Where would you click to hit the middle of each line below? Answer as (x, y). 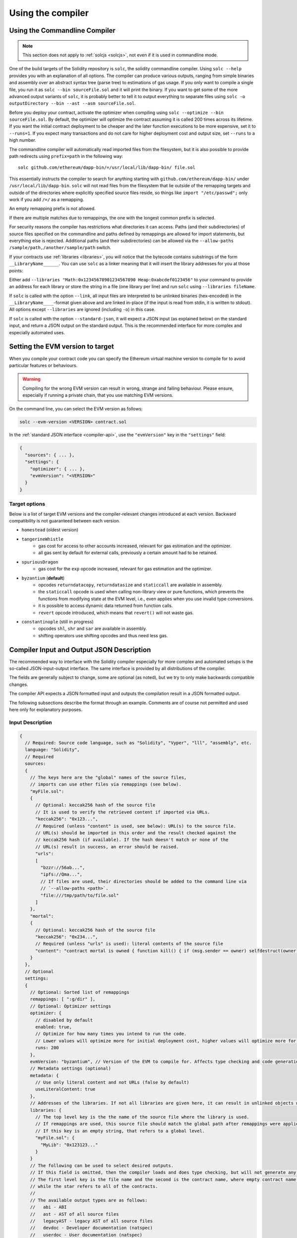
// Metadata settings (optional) (71, 1069)
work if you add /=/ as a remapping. (47, 199)
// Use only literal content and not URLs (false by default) (112, 1083)
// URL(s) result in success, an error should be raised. (107, 847)
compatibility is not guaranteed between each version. (65, 520)
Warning (31, 379)
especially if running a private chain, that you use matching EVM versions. (98, 395)
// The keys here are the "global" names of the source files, (108, 777)
